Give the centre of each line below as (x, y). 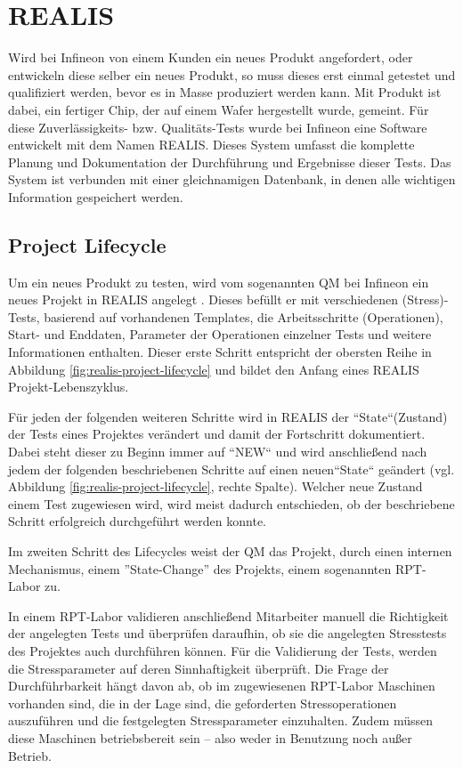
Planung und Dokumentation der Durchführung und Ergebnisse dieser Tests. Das (230, 162)
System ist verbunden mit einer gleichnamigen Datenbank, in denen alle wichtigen (232, 179)
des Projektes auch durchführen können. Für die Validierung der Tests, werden (223, 650)
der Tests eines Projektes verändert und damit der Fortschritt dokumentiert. (217, 434)
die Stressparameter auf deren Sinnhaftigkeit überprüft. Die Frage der (199, 668)
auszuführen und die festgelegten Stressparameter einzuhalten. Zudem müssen (221, 720)
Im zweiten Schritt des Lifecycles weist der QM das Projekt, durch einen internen (230, 550)
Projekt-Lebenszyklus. (69, 387)
